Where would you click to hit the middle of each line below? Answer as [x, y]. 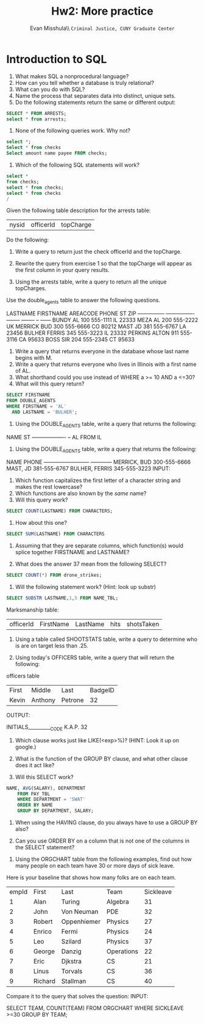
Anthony [44, 700]
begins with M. [34, 358]
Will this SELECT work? [44, 777]
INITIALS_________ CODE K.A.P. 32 [47, 727]
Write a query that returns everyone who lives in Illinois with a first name [106, 364]
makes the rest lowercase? [49, 487]
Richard [44, 981]
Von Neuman [80, 912]
